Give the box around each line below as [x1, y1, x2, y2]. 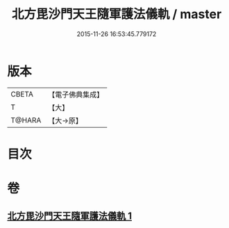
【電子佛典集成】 [48, 90, 104, 99]
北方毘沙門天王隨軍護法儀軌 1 [7, 210, 133, 222]
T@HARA [10, 115, 42, 125]
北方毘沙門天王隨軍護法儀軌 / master [11, 6, 222, 22]
